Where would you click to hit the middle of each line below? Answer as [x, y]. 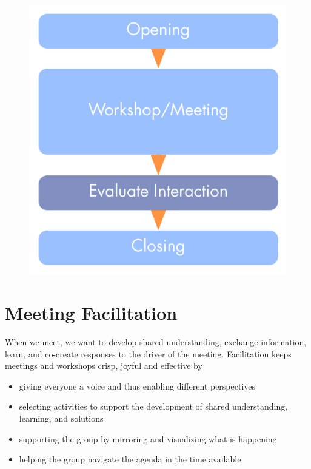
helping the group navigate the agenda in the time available [130, 459]
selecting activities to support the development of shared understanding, [153, 406]
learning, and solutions [61, 418]
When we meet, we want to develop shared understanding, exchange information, [156, 342]
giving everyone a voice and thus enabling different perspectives [137, 386]
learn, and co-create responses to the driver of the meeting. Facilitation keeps [148, 353]
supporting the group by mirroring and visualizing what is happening [148, 438]
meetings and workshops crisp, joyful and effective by [104, 366]
